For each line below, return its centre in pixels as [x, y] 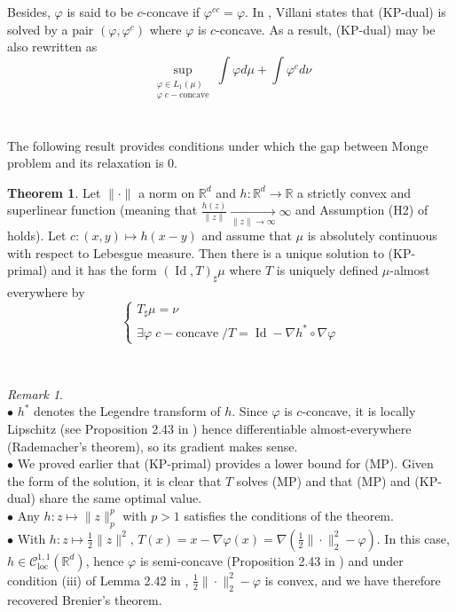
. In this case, [413, 538]
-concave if [171, 12]
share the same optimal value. [121, 498]
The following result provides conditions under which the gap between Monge [218, 145]
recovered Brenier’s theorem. [85, 599]
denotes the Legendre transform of [127, 411]
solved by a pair [51, 29]
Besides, [29, 12]
